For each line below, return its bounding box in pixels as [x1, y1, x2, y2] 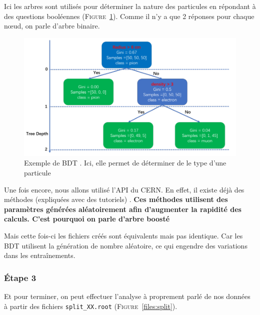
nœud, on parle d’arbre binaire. [4, 20, 100, 31]
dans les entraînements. [4, 250, 75, 260]
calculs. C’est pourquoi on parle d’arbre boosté [4, 213, 170, 224]
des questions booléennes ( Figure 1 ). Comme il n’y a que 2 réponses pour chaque [4, 10, 254, 21]
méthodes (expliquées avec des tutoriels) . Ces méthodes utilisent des [4, 194, 228, 204]
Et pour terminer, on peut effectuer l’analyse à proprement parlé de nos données [4, 290, 250, 301]
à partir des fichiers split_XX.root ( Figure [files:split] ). [4, 300, 177, 311]
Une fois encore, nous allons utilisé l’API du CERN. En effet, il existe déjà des [4, 184, 244, 194]
